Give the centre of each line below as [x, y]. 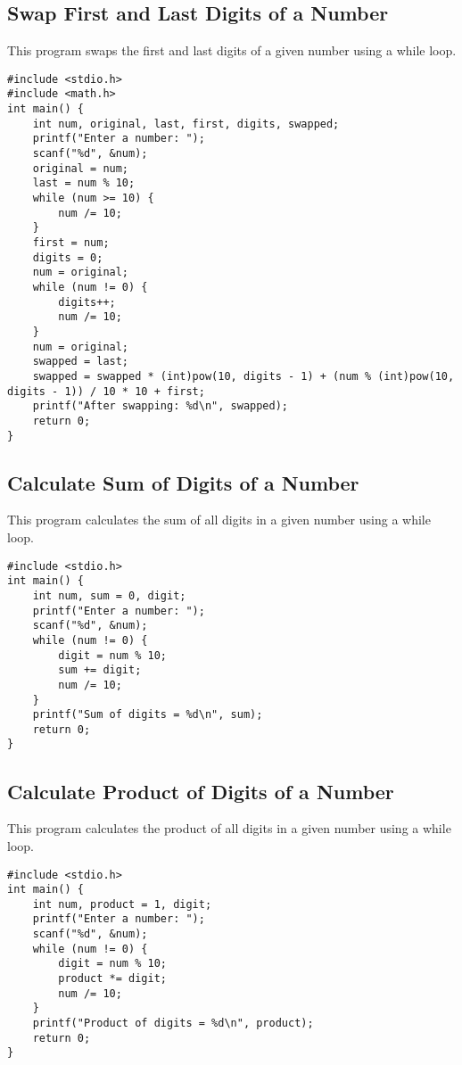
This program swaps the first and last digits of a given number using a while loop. [232, 50]
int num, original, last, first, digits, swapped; [186, 124]
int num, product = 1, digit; [122, 904]
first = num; [71, 243]
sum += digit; [100, 670]
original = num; [81, 168]
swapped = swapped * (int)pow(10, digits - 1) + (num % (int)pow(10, [243, 376]
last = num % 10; [84, 183]
